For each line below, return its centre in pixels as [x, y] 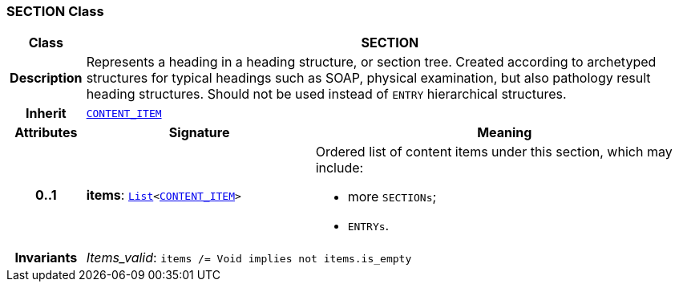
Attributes [46, 133]
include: [339, 168]
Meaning [505, 133]
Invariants [46, 258]
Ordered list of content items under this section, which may [494, 152]
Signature [199, 133]
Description [46, 78]
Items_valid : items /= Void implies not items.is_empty [249, 258]
